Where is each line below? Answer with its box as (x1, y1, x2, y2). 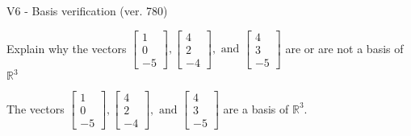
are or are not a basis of (285, 39, 404, 56)
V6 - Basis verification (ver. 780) (6, 2, 168, 19)
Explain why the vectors (6, 39, 127, 56)
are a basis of (223, 100, 289, 117)
